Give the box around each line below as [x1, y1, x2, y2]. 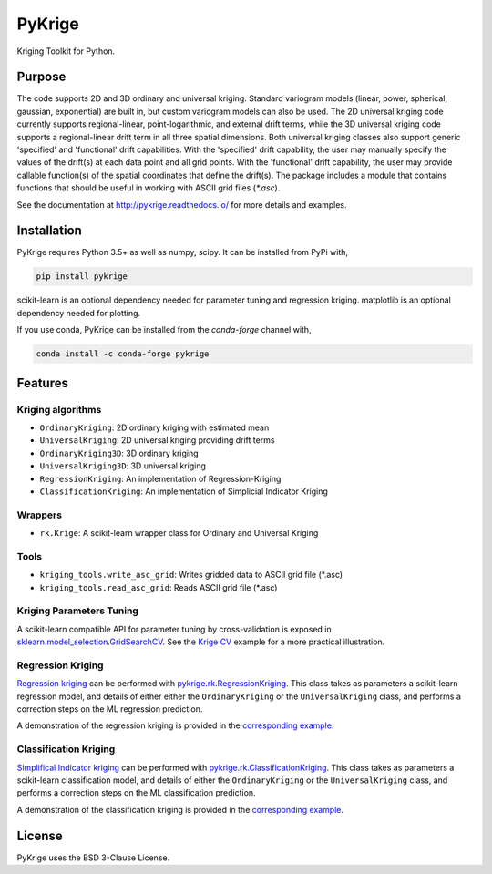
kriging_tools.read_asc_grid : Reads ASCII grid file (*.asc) [39, 581, 278, 592]
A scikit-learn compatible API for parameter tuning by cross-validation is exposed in [16, 623, 332, 634]
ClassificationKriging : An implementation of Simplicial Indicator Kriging [39, 486, 328, 497]
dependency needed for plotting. [16, 307, 141, 318]
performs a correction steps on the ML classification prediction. [16, 787, 256, 798]
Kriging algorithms [16, 403, 102, 416]
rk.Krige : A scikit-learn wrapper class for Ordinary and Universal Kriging [39, 528, 319, 539]
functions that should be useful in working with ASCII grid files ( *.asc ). [16, 182, 281, 193]
